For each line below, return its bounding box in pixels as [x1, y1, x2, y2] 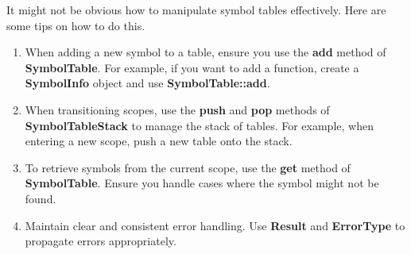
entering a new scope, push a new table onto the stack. [25, 133, 293, 149]
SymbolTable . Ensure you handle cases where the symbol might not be [25, 175, 379, 191]
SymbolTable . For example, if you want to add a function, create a [25, 59, 359, 75]
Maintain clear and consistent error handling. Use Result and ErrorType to [25, 217, 405, 233]
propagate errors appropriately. [25, 233, 176, 249]
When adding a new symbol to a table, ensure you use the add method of [25, 44, 386, 60]
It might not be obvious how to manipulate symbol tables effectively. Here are [6, 2, 386, 17]
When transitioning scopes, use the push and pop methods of [25, 101, 330, 117]
